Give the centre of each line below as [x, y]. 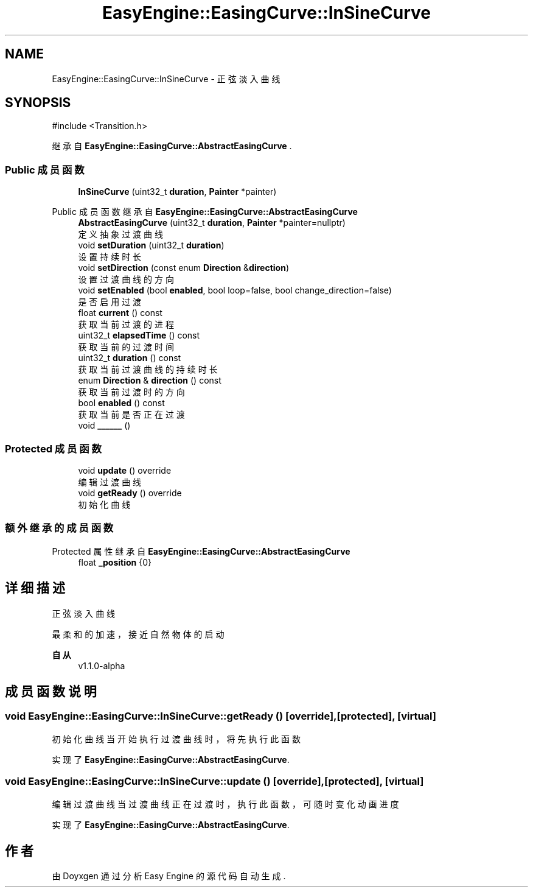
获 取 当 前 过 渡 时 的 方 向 [131, 392]
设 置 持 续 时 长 [110, 257]
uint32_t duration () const [130, 358]
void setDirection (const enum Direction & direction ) [183, 268]
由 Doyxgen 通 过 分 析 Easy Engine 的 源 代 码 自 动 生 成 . [169, 876]
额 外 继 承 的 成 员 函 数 [59, 528]
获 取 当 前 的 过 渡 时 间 [126, 347]
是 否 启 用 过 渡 [110, 302]
